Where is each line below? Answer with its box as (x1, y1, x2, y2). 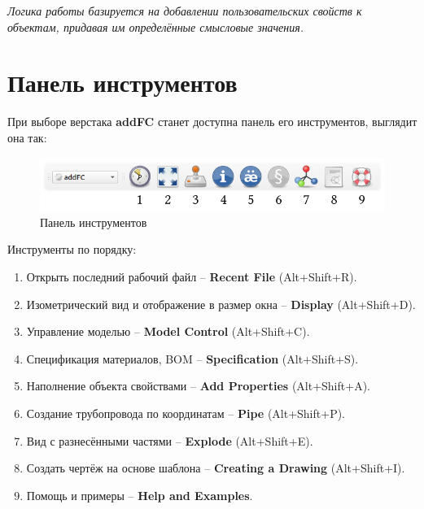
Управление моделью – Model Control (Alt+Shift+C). (26, 323, 310, 340)
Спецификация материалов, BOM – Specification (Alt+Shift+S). (26, 350, 359, 367)
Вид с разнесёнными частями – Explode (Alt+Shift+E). (26, 432, 313, 449)
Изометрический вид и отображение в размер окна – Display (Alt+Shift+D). (26, 295, 416, 312)
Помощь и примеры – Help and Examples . (26, 486, 253, 503)
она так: (7, 128, 47, 146)
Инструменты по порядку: (7, 241, 137, 258)
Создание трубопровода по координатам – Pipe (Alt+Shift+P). (26, 404, 346, 421)
